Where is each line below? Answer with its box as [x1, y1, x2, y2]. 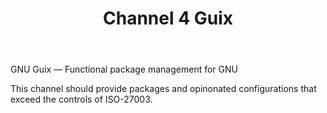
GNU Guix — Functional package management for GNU [10, 63, 238, 76]
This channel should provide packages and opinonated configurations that [10, 83, 317, 95]
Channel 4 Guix [102, 7, 233, 30]
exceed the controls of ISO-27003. [10, 93, 153, 106]
